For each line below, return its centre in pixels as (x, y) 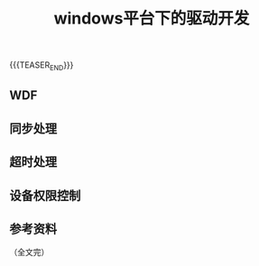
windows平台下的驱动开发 (152, 18)
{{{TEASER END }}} (42, 66)
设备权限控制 (45, 195)
